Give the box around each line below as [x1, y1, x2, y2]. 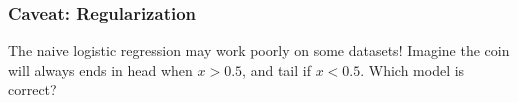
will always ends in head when [8, 59, 193, 80]
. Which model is [360, 59, 465, 80]
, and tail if [242, 59, 311, 80]
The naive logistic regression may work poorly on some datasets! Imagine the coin [8, 40, 510, 61]
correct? [8, 79, 57, 100]
